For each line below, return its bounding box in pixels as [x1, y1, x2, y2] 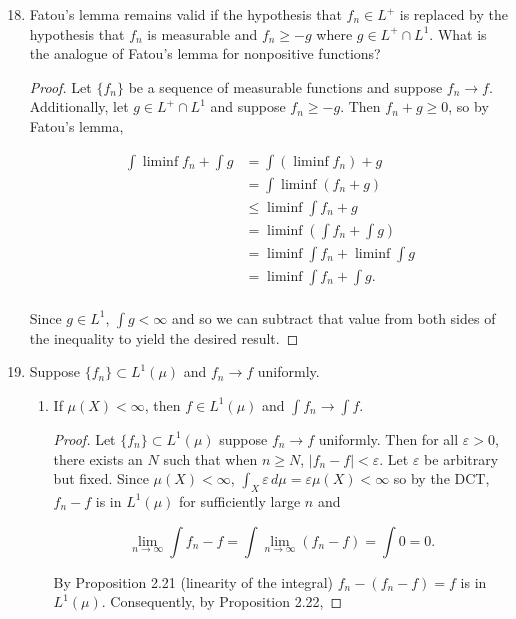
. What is [429, 23, 487, 44]
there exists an [53, 448, 143, 469]
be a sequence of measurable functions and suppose [128, 76, 443, 97]
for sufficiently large [179, 490, 301, 511]
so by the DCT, [393, 468, 490, 489]
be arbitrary [424, 448, 499, 469]
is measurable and [147, 23, 258, 44]
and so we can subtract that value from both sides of [171, 307, 496, 328]
